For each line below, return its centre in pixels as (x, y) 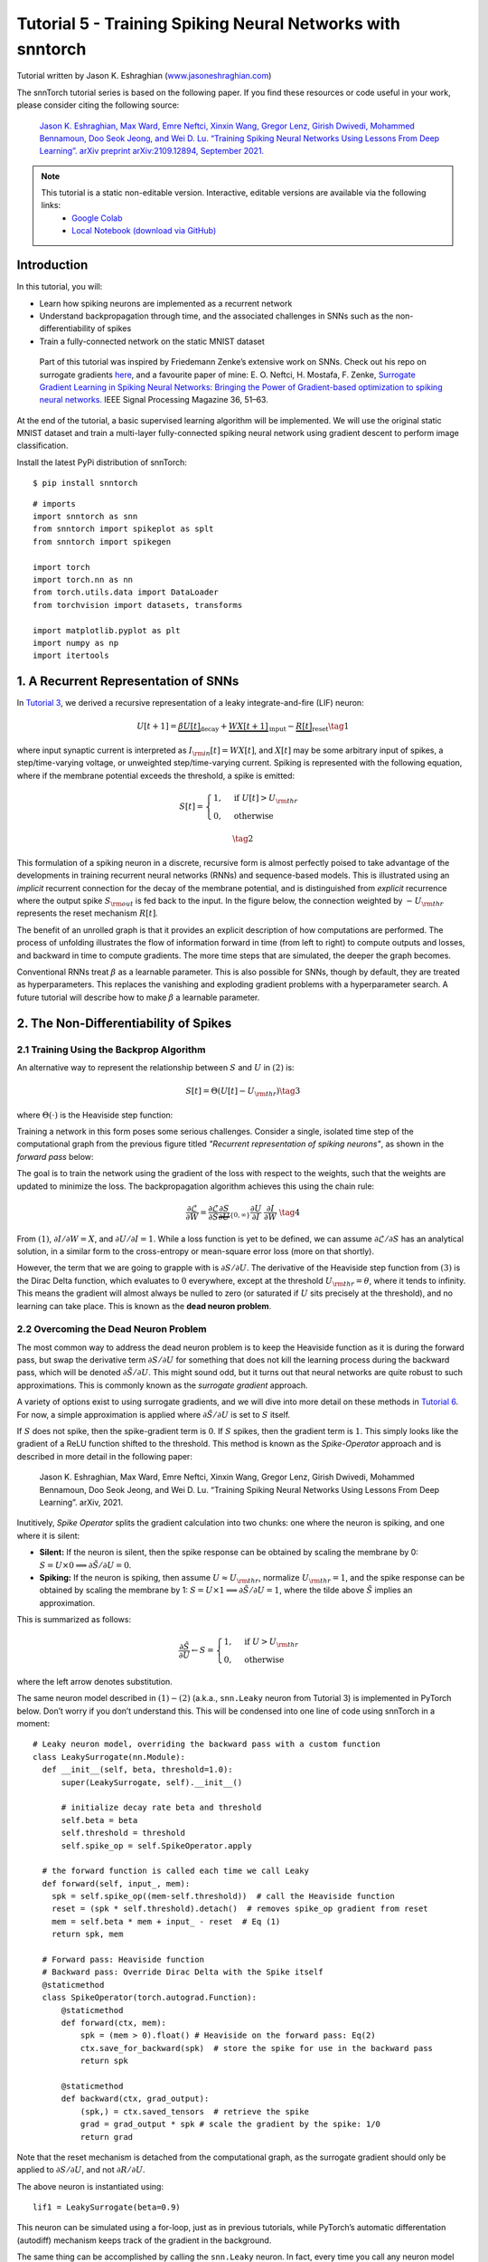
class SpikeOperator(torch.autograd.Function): (150, 1998)
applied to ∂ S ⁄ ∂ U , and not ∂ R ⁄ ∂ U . (81, 2170)
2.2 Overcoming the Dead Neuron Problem (112, 1329)
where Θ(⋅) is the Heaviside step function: (95, 1115)
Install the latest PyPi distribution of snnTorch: (102, 462)
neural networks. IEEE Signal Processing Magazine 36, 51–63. (154, 400)
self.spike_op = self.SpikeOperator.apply (156, 1845)
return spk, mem (87, 1934)
